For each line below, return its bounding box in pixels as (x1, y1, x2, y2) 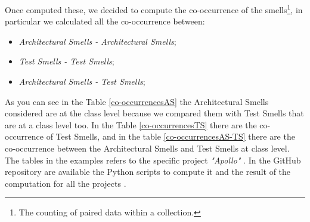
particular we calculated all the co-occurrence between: (5, 15, 205, 27)
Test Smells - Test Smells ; (18, 55, 114, 67)
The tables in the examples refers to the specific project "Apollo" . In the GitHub (5, 153, 301, 166)
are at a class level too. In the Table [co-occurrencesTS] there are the (5, 118, 257, 131)
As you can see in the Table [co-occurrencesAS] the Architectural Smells (5, 95, 269, 107)
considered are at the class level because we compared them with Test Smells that (5, 107, 304, 119)
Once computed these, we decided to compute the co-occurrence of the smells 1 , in (5, 2, 303, 16)
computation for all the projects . (5, 177, 126, 189)
